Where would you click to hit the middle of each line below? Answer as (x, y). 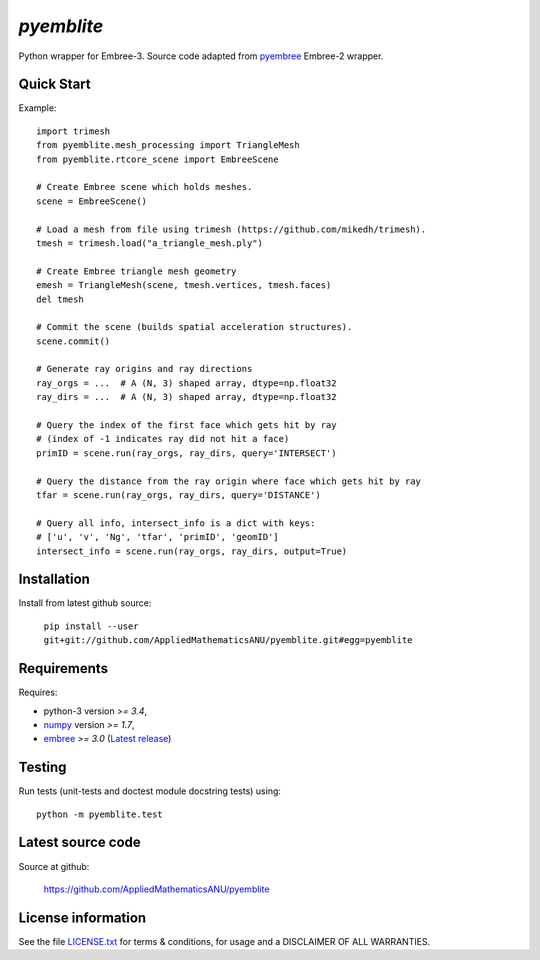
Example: (37, 108)
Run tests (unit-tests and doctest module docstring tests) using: (150, 791)
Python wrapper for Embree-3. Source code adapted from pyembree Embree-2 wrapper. (201, 56)
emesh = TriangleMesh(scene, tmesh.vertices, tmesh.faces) (184, 285)
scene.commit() (73, 341)
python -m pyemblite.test (100, 814)
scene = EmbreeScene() (92, 201)
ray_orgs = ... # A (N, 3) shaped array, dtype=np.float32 (186, 383)
